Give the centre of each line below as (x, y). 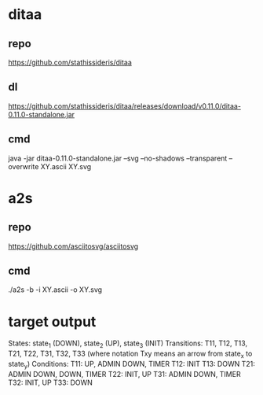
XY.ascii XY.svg (66, 166)
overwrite (24, 166)
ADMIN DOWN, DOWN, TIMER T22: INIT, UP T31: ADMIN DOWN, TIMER (124, 374)
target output (52, 321)
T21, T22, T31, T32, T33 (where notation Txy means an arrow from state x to (130, 354)
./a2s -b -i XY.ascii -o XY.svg (55, 290)
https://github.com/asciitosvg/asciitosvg (73, 246)
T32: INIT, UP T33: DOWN (50, 382)
